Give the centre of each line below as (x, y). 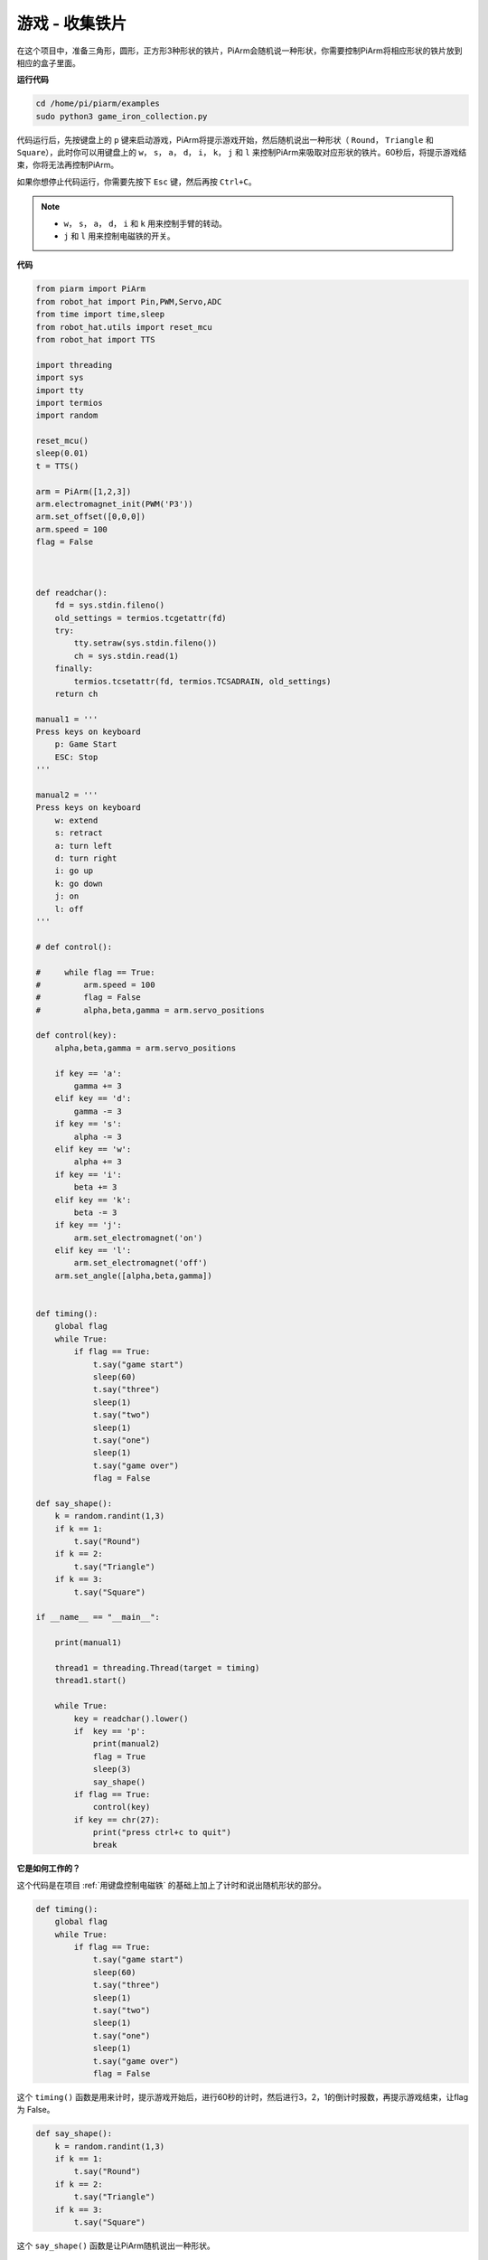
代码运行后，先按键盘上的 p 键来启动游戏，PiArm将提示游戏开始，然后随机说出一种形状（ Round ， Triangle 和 (225, 139)
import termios (69, 403)
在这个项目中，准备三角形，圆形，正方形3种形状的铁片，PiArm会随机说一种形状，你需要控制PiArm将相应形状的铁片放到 (239, 51)
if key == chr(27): (117, 1820)
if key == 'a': (88, 1073)
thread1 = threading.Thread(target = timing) (157, 1667)
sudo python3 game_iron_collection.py (122, 116)
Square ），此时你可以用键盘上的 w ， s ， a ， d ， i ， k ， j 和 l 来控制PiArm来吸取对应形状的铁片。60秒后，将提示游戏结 (242, 153)
